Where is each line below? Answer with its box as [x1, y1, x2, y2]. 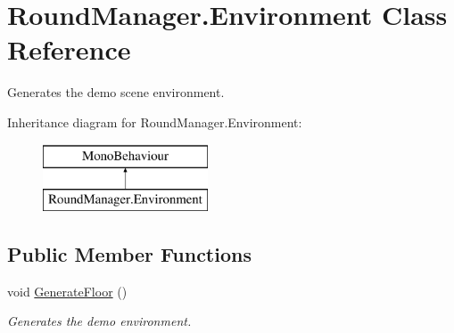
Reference [7, 31, 131, 68]
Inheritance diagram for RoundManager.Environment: [7, 112, 302, 131]
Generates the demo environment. [7, 312, 192, 330]
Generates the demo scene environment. [7, 83, 225, 102]
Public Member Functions [7, 240, 252, 268]
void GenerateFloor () [7, 281, 128, 300]
